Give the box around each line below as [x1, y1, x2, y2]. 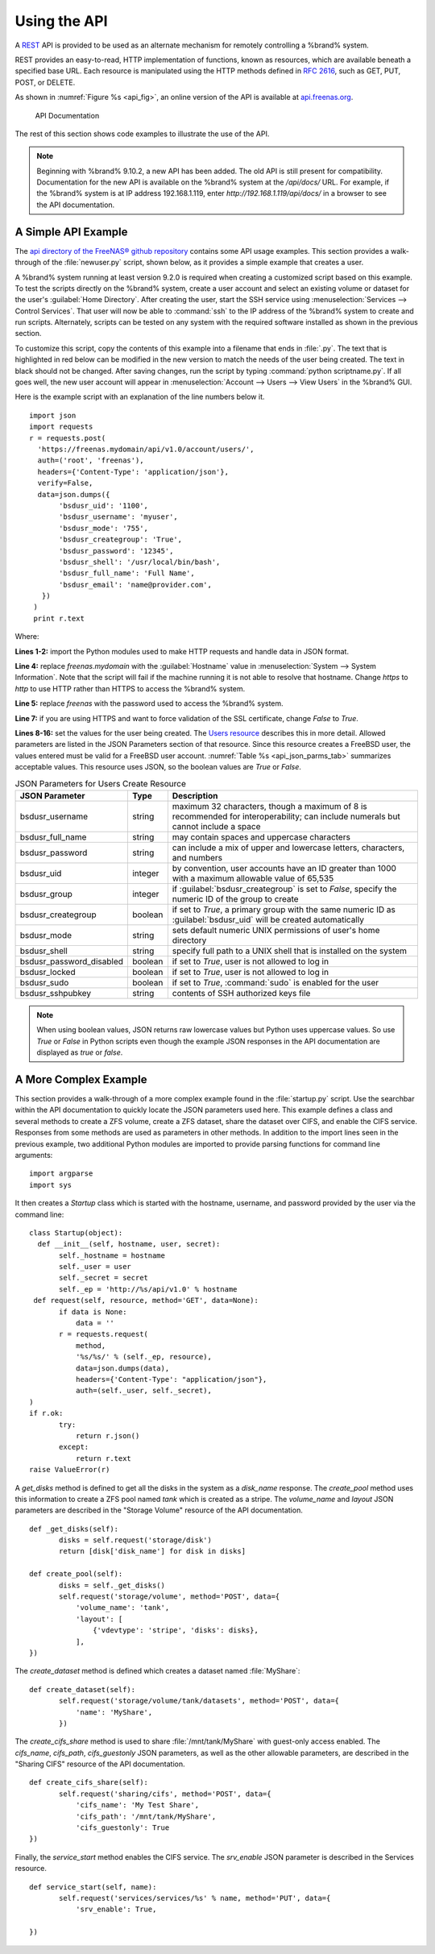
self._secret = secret [59, 1273, 149, 1283]
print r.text [33, 613, 85, 623]
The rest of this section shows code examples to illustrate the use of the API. [14, 129, 270, 139]
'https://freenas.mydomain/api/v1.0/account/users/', [37, 445, 255, 454]
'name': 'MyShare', [75, 1707, 153, 1716]
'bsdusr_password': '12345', [59, 546, 174, 555]
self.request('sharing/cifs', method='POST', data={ [59, 1789, 271, 1798]
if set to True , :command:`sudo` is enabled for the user [172, 977, 379, 988]
